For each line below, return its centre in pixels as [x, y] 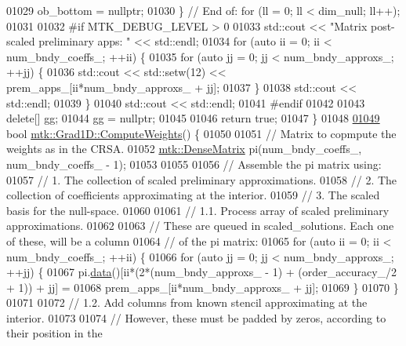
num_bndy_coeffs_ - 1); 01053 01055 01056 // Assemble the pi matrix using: [194, 164]
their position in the [54, 333]
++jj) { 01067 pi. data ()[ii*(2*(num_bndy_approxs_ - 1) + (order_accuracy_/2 [202, 272]
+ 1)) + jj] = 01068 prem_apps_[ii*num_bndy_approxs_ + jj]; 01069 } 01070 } [203, 287]
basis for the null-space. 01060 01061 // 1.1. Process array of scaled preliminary [198, 210]
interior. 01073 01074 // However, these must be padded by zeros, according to [196, 317]
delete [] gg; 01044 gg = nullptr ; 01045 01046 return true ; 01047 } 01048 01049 [193, 118]
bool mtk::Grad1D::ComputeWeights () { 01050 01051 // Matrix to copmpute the [201, 133]
